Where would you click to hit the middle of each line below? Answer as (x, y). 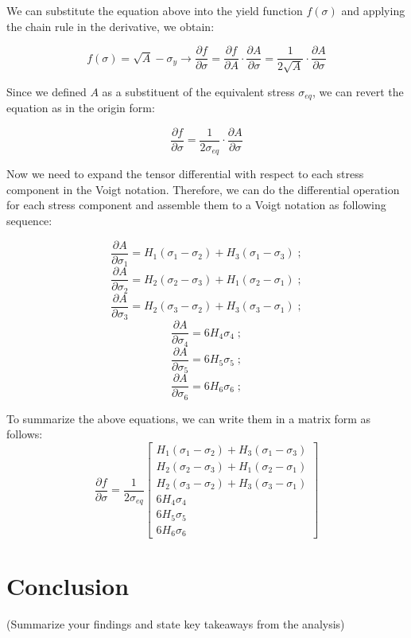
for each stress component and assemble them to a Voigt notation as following (196, 205)
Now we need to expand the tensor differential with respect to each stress (185, 174)
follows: (25, 434)
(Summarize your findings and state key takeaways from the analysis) (176, 623)
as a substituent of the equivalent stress (198, 91)
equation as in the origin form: (81, 108)
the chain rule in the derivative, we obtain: (111, 26)
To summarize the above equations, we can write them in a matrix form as (189, 418)
